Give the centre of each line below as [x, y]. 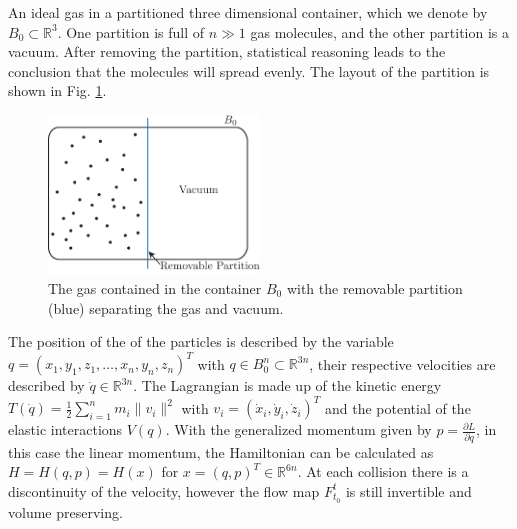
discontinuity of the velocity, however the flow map [164, 490]
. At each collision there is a [383, 471]
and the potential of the [398, 407]
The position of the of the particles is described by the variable [201, 341]
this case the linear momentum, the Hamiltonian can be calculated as [221, 451]
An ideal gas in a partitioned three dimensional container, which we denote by [248, 12]
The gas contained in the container [155, 287]
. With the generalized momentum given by [298, 429]
